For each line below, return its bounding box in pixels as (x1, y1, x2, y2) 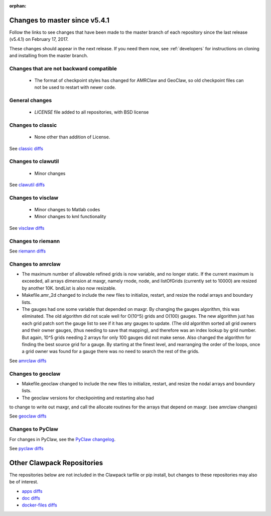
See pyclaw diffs (9, 446, 44, 451)
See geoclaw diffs (9, 413, 47, 419)
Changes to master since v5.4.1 (9, 16, 110, 25)
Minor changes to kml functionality (34, 214, 106, 220)
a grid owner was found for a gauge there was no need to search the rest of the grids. (22, 349, 200, 355)
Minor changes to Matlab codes (34, 207, 100, 213)
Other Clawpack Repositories (9, 458, 103, 467)
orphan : (9, 3, 27, 9)
